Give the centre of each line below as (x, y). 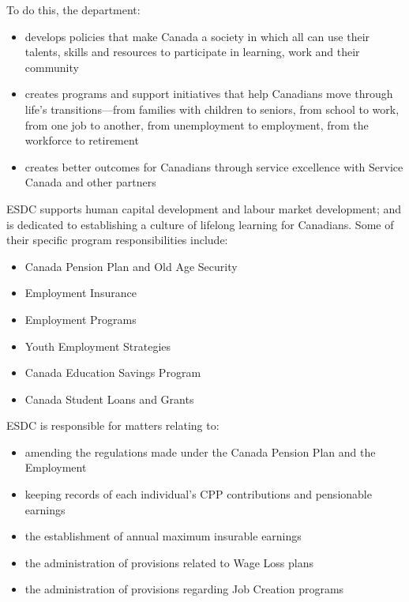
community (52, 67)
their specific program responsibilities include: (117, 240)
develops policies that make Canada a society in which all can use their (197, 36)
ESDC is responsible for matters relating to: (113, 425)
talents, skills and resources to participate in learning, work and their (192, 52)
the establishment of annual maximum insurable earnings (163, 536)
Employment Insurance (81, 293)
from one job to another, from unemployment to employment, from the (197, 124)
